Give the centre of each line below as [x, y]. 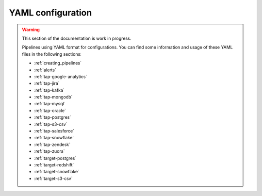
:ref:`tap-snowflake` [54, 138]
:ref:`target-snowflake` [57, 172]
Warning [31, 30]
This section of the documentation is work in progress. [77, 38]
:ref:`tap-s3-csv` [51, 124]
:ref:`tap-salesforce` [54, 131]
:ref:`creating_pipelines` [58, 63]
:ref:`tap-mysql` [50, 104]
